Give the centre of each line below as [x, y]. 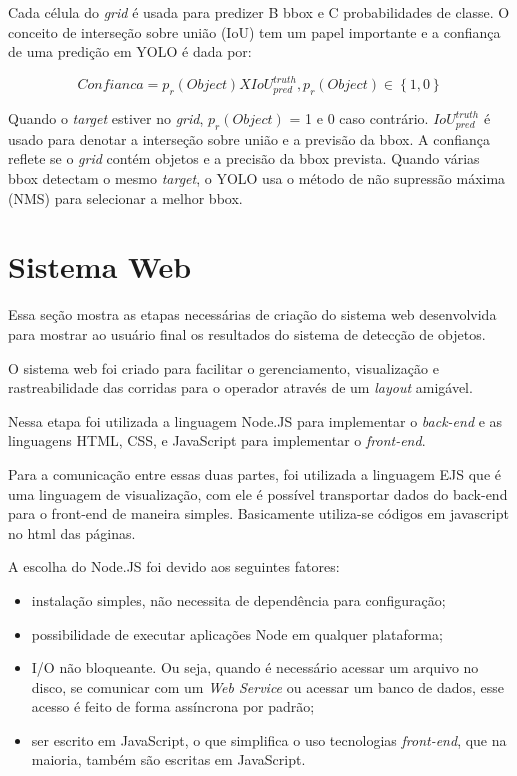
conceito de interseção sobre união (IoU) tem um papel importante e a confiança [254, 31]
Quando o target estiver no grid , [106, 118]
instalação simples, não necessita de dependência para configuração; [238, 599]
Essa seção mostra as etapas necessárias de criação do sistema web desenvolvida [252, 314]
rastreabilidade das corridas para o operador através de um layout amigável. [240, 387]
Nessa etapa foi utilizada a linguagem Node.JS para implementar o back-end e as [255, 420]
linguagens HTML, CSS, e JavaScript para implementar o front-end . [217, 440]
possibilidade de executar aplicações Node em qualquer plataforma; [237, 633]
